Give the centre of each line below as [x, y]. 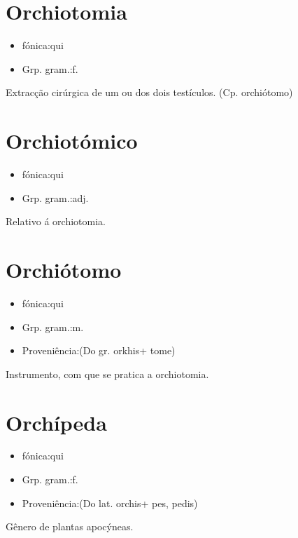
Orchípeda [56, 422]
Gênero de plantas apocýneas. [70, 526]
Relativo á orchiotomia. [56, 221]
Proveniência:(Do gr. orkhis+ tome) [99, 350]
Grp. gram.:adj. [55, 197]
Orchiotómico [72, 141]
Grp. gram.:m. [53, 327]
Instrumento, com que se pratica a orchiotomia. [107, 374]
